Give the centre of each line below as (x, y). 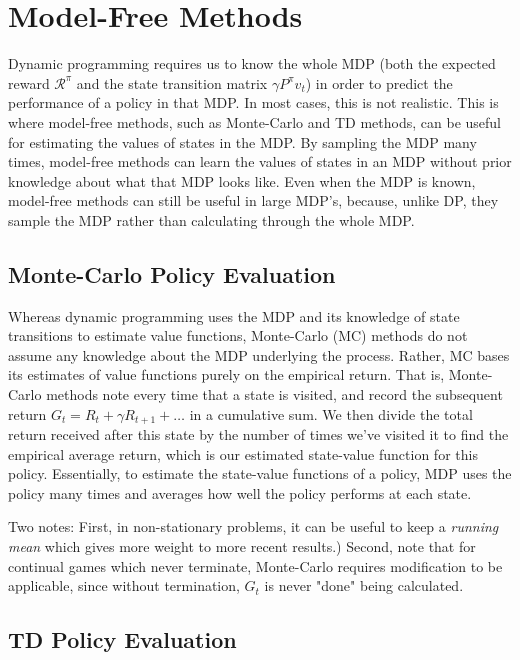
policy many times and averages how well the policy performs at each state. (240, 492)
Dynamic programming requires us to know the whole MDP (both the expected (252, 63)
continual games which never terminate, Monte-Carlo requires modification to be (255, 565)
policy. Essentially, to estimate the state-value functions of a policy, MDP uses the (260, 473)
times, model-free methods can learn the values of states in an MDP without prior (260, 161)
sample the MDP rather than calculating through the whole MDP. (211, 219)
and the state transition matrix (172, 82)
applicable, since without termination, (124, 585)
